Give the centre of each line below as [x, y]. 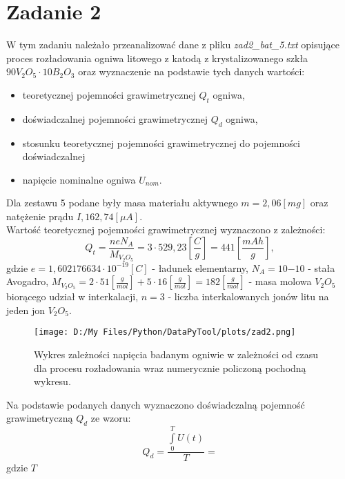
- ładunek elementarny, [200, 267]
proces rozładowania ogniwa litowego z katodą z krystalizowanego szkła [157, 58]
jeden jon [26, 310]
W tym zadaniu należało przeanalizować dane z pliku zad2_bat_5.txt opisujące [173, 45]
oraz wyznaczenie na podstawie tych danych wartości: [191, 71]
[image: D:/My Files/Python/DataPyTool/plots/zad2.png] [165, 332]
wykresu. [52, 381]
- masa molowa [280, 281]
